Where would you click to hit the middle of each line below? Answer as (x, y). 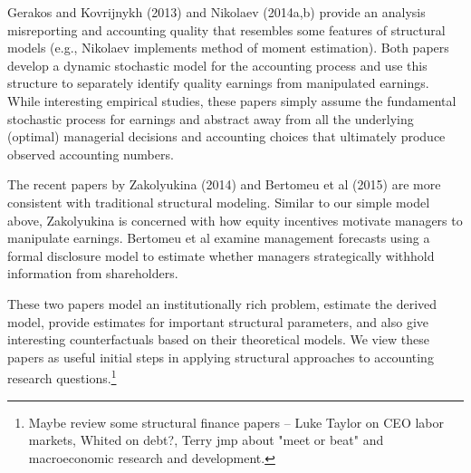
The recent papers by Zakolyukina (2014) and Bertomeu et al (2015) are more (224, 184)
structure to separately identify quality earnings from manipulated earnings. (218, 83)
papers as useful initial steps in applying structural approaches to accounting (221, 357)
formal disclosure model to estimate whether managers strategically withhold (221, 255)
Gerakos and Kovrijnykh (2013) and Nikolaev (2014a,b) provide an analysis (216, 12)
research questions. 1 (62, 376)
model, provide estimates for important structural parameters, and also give (218, 321)
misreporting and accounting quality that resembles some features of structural (226, 29)
